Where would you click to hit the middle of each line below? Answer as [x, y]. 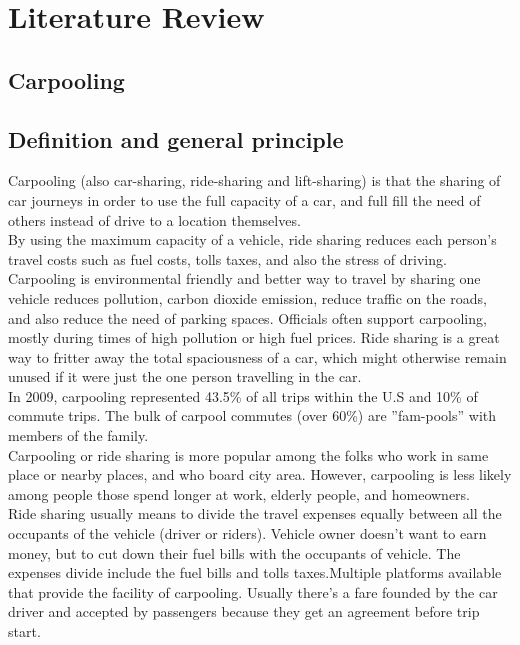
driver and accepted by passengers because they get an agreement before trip [244, 611]
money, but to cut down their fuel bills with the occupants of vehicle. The [234, 552]
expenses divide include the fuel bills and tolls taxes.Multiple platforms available [255, 572]
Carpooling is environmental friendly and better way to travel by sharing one [244, 278]
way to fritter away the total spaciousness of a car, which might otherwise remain [257, 356]
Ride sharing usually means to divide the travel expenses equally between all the [255, 513]
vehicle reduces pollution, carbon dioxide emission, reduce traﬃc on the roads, [247, 297]
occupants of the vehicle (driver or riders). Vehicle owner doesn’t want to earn [247, 533]
